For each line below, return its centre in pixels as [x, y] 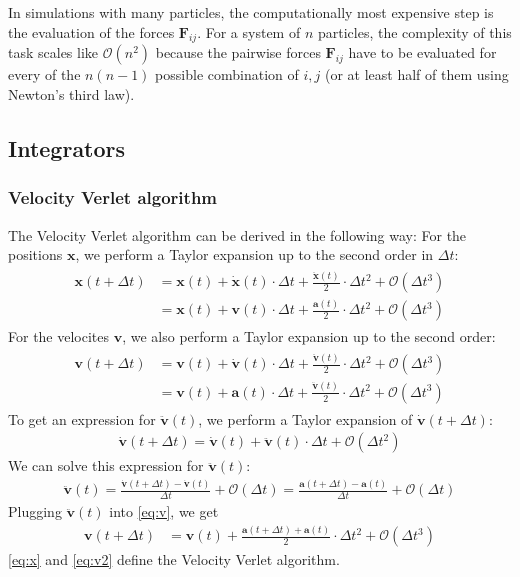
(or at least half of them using [416, 74]
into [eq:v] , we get [164, 511]
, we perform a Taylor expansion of [305, 418]
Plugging [35, 511]
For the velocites [59, 336]
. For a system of [249, 31]
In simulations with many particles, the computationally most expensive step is [251, 12]
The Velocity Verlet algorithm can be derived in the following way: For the [237, 234]
